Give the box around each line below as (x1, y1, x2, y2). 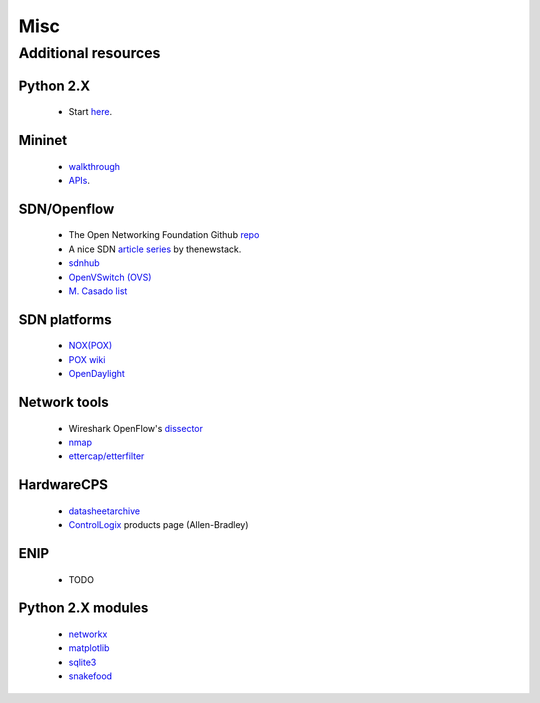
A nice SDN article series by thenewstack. (68, 243, 242, 255)
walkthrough (68, 160, 120, 172)
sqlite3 (68, 656, 97, 668)
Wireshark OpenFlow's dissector (68, 422, 204, 434)
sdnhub (68, 257, 100, 269)
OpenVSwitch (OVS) (68, 271, 152, 283)
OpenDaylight (68, 368, 125, 380)
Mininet (18, 132, 68, 149)
